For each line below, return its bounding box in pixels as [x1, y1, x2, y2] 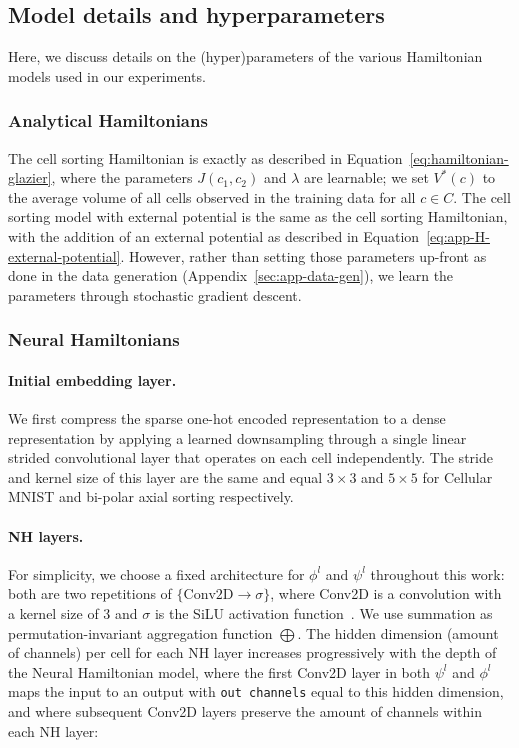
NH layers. [8, 525, 84, 546]
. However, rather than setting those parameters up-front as [120, 245, 487, 266]
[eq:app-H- [426, 225, 490, 246]
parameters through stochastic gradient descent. [8, 284, 302, 305]
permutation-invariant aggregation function [8, 622, 273, 643]
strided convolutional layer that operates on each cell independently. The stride [8, 447, 493, 468]
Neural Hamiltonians [8, 327, 180, 352]
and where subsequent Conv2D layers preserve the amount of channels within [8, 700, 482, 721]
